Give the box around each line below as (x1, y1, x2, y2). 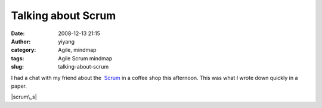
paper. (11, 82, 27, 90)
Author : (11, 38, 31, 45)
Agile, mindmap (58, 47, 97, 54)
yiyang (58, 38, 75, 45)
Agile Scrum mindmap (58, 54, 113, 62)
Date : (11, 30, 25, 37)
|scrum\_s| (11, 93, 37, 101)
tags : (11, 54, 24, 62)
